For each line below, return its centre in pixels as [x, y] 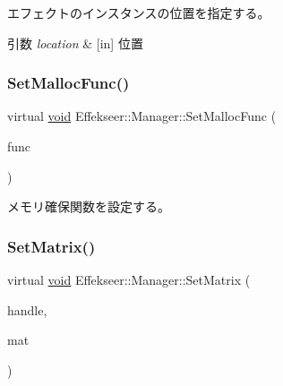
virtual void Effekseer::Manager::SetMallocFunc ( [142, 116]
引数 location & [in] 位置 [75, 43]
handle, [27, 309]
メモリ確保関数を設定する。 [89, 206]
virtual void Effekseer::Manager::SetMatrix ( [129, 279]
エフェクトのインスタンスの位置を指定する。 [139, 13]
